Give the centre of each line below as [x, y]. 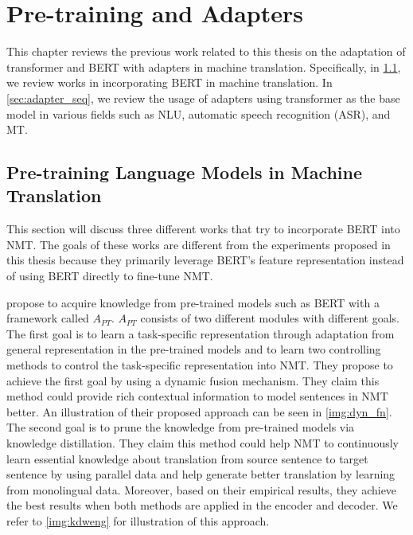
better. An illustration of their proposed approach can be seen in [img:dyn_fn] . [199, 411]
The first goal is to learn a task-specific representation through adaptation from [201, 333]
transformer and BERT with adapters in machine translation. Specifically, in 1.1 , [204, 66]
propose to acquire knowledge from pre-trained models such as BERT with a [193, 302]
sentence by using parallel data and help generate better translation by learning [201, 474]
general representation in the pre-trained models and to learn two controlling [194, 349]
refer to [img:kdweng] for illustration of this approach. [138, 520]
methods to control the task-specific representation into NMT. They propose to [200, 365]
